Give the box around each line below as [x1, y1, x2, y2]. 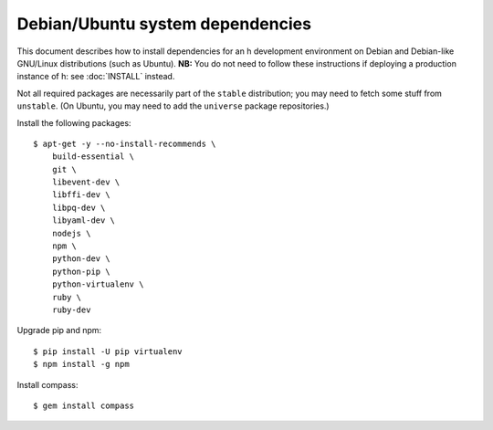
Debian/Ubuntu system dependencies [16, 14, 312, 34]
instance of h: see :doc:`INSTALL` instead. [16, 71, 175, 82]
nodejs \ [51, 228, 91, 238]
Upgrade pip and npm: [16, 325, 102, 336]
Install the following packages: [16, 117, 131, 128]
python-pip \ [51, 266, 110, 277]
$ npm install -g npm [33, 359, 130, 370]
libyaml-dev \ [51, 215, 116, 225]
